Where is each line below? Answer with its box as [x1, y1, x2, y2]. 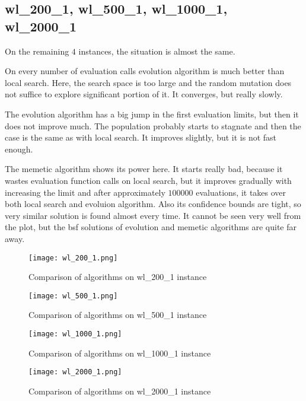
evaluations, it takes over [196, 186, 286, 198]
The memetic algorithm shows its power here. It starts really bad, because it [5, 163, 283, 175]
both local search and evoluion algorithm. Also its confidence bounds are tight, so [5, 198, 301, 210]
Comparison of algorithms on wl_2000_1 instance [28, 384, 211, 397]
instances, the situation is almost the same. [78, 44, 235, 57]
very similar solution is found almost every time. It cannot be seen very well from [5, 209, 301, 221]
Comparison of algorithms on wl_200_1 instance [28, 270, 207, 283]
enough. [5, 142, 33, 155]
